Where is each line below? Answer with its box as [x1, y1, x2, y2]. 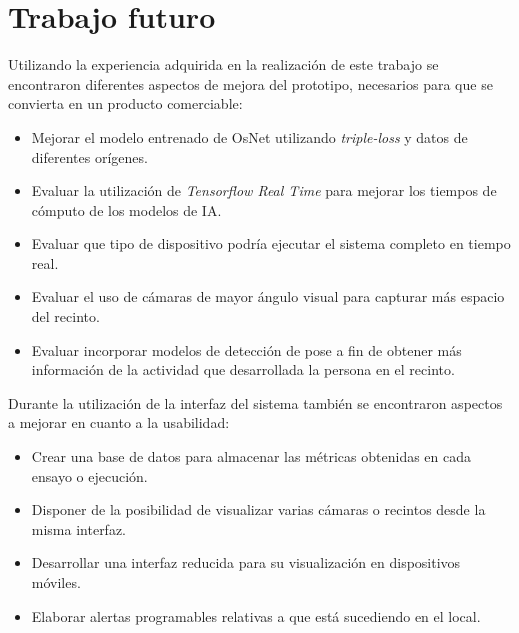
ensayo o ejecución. [31, 465, 148, 486]
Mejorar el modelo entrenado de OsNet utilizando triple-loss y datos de [31, 126, 468, 147]
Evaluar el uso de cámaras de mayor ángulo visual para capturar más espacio [31, 286, 505, 307]
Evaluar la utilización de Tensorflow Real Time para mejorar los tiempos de [31, 180, 497, 201]
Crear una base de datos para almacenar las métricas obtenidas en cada [31, 446, 472, 467]
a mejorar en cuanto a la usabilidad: [8, 412, 230, 433]
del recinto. [31, 306, 100, 327]
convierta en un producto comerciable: [8, 93, 243, 114]
